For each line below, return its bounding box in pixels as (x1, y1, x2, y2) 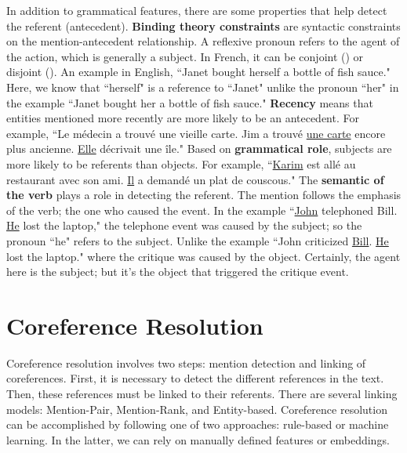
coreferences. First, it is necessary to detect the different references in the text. (6, 370, 384, 386)
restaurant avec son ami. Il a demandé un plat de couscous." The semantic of (6, 171, 384, 187)
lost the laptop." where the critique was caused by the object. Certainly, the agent (6, 248, 401, 264)
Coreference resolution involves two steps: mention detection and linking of (6, 354, 366, 371)
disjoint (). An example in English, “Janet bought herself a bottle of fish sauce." (6, 63, 391, 80)
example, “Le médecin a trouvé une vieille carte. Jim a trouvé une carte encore (6, 125, 386, 141)
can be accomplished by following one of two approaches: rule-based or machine (6, 416, 389, 433)
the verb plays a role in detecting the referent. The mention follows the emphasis (6, 187, 402, 203)
